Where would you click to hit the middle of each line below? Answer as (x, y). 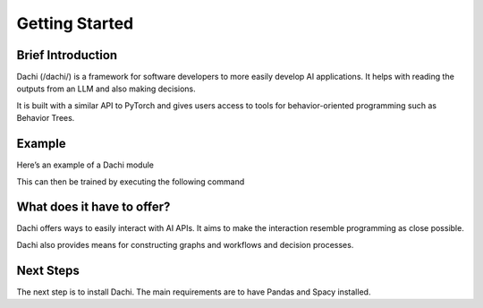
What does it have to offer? (93, 207)
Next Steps (48, 270)
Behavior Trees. (46, 118)
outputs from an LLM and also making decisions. (106, 89)
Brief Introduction (67, 55)
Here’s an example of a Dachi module (85, 165)
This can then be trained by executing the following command (131, 181)
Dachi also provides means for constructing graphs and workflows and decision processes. (185, 244)
